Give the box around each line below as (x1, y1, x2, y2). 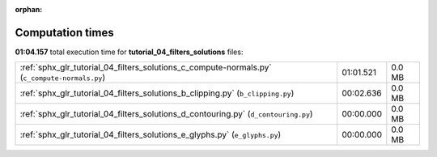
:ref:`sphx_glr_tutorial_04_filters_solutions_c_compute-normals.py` (19, 62, 272, 73)
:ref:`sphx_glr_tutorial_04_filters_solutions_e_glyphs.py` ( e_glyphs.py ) (19, 129, 282, 141)
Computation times (15, 25, 114, 40)
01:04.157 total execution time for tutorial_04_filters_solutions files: (15, 47, 244, 57)
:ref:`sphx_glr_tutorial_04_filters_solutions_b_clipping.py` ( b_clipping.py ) (19, 87, 295, 99)
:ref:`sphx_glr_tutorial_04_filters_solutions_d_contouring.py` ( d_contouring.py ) (19, 108, 313, 120)
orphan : (15, 5, 43, 14)
